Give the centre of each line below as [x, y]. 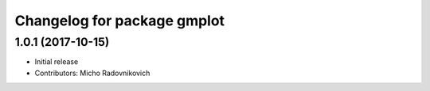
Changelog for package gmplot [120, 21]
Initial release [57, 62]
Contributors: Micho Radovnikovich [92, 73]
